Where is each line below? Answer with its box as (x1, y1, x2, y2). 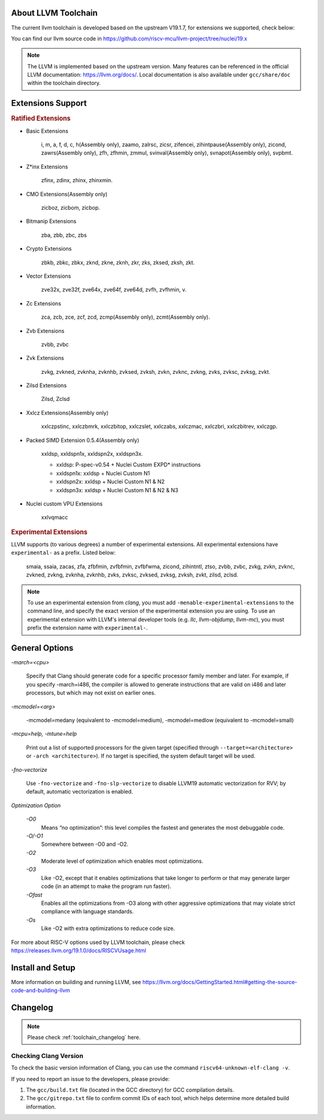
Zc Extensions (26, 299, 61, 307)
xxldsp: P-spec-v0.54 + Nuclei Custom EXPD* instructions (56, 461, 201, 468)
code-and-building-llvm (11, 987, 70, 994)
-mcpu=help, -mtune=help (11, 730, 77, 738)
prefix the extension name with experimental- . (27, 624, 148, 631)
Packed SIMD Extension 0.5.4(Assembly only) (26, 436, 140, 444)
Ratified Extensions (11, 114, 71, 123)
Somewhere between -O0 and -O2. (41, 840, 129, 848)
